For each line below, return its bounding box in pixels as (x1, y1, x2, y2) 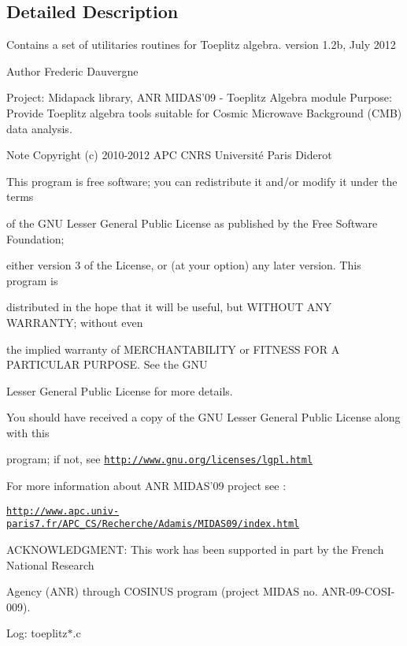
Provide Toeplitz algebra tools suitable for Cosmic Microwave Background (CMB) (6, 104, 402, 121)
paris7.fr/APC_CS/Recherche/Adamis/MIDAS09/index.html (6, 518, 300, 530)
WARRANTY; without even (6, 314, 143, 330)
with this (6, 424, 50, 440)
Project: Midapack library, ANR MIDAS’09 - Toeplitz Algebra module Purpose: (6, 89, 392, 106)
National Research (6, 556, 94, 573)
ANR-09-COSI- (321, 583, 395, 600)
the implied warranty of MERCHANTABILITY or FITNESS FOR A (6, 340, 340, 357)
